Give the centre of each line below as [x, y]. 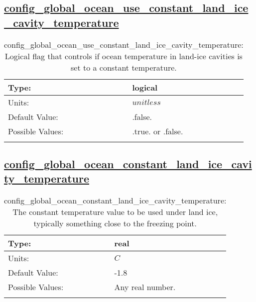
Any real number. [145, 287]
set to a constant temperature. [124, 67]
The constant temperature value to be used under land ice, [115, 212]
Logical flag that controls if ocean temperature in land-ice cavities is [124, 56]
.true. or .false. [158, 131]
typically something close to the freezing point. [115, 223]
